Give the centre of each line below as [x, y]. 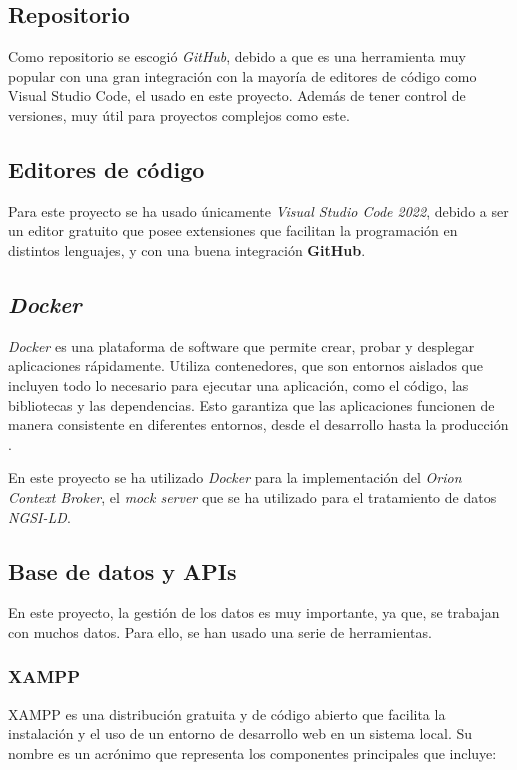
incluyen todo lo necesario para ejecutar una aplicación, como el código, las [238, 384]
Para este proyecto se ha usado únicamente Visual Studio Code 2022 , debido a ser [258, 210]
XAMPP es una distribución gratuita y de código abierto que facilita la [227, 713]
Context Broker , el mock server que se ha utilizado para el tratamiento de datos [252, 496]
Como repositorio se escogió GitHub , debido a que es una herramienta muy [237, 56]
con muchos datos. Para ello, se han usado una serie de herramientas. [220, 631]
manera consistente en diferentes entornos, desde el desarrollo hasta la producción [258, 424]
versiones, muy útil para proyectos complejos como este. [179, 114]
